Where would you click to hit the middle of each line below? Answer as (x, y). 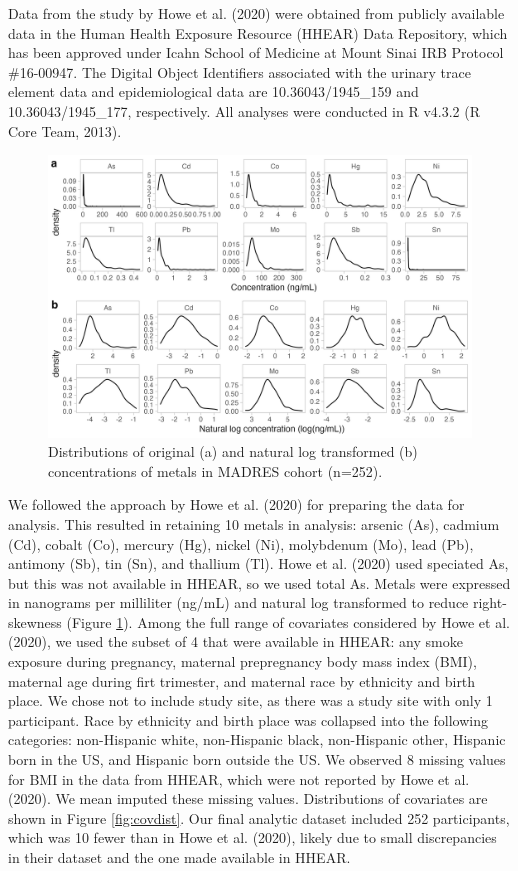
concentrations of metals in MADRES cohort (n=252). (215, 470)
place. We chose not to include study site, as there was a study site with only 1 (250, 700)
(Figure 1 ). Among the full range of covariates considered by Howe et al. (288, 621)
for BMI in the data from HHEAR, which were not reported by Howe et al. (239, 778)
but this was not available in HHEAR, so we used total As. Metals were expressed (259, 582)
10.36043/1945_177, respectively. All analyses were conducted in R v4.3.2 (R (244, 110)
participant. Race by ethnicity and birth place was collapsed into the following (248, 719)
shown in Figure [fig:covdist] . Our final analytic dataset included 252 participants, (259, 817)
